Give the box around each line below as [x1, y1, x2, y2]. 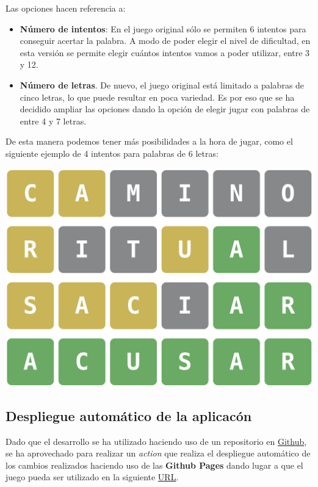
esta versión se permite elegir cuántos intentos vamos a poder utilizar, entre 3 [20, 46, 310, 59]
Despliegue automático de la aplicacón [5, 406, 252, 425]
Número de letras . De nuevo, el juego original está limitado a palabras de [20, 78, 305, 91]
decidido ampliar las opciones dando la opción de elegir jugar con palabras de [20, 103, 310, 115]
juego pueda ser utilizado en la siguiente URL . [5, 471, 179, 483]
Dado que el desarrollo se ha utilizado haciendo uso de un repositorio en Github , [5, 435, 307, 447]
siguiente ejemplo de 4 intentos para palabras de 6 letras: [5, 146, 219, 159]
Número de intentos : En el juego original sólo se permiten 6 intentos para [20, 22, 306, 35]
